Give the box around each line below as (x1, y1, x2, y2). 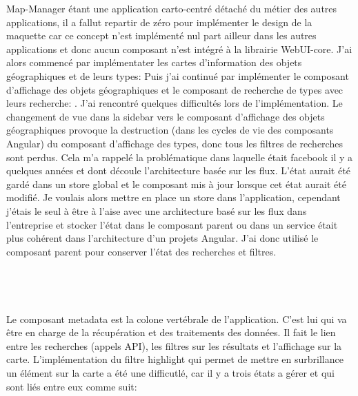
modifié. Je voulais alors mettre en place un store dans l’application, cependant (6, 190, 341, 205)
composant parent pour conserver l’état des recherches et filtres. (6, 244, 277, 258)
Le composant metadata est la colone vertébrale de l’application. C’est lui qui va (6, 311, 347, 326)
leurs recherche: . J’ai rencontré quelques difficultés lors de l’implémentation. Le (6, 96, 343, 110)
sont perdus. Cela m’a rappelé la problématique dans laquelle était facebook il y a (6, 149, 353, 164)
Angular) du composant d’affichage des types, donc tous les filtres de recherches (6, 136, 343, 150)
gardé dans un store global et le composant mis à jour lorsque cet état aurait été (6, 176, 346, 191)
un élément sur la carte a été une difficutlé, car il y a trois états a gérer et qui (6, 366, 335, 380)
